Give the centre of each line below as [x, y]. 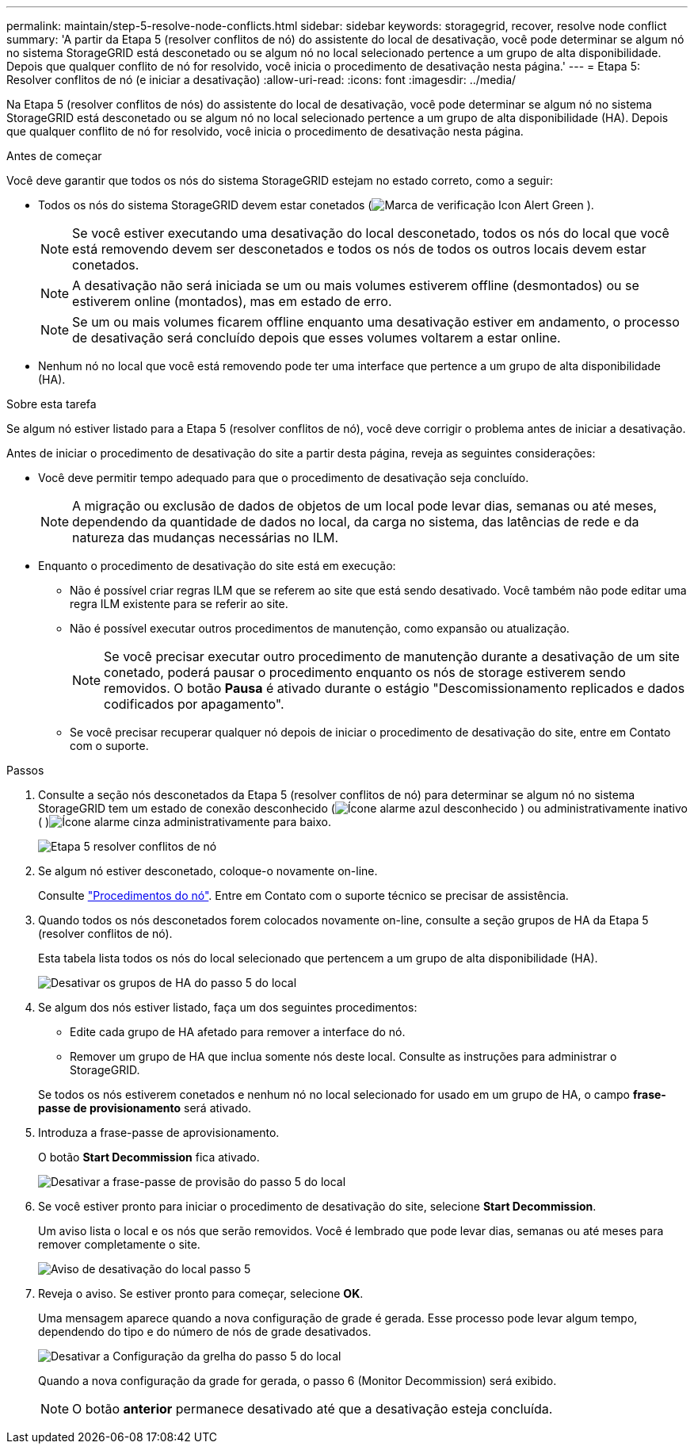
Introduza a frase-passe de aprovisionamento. [159, 1132]
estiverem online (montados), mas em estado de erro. [232, 301]
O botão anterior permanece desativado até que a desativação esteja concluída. [313, 1409]
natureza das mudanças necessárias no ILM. [206, 538]
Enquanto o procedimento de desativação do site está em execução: [217, 566]
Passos [25, 770]
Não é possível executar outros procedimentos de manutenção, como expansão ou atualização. [320, 628]
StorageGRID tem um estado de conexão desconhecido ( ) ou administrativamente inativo [363, 808]
